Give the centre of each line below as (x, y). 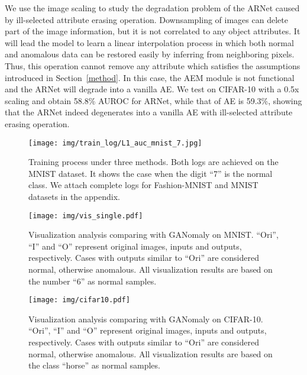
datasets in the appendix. (74, 196)
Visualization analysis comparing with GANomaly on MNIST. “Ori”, (153, 235)
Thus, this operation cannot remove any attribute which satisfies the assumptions (153, 65)
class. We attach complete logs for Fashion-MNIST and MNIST (143, 185)
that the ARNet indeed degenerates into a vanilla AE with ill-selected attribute (149, 112)
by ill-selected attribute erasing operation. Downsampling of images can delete (146, 19)
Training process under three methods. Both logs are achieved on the (153, 162)
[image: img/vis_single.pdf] (86, 216)
